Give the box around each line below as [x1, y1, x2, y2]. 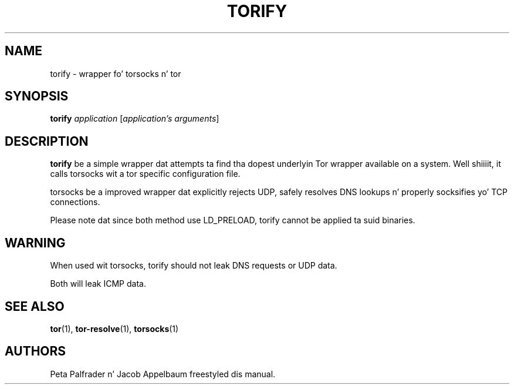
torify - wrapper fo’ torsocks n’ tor [50, 68, 181, 79]
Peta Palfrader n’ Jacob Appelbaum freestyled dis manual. [50, 368, 276, 379]
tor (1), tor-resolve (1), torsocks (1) [50, 323, 179, 334]
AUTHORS [5, 344, 66, 359]
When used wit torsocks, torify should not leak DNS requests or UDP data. [50, 260, 337, 271]
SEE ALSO [5, 299, 65, 314]
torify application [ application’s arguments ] [50, 113, 219, 124]
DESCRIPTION [5, 133, 89, 149]
